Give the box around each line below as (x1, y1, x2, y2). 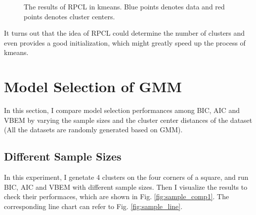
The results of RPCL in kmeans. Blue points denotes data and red (24, 1, 225, 11)
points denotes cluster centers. (24, 11, 115, 21)
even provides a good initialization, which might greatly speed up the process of (4, 37, 246, 48)
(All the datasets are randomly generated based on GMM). (4, 124, 183, 135)
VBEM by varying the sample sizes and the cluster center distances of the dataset (4, 114, 253, 125)
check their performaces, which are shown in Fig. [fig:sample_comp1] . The (4, 191, 229, 202)
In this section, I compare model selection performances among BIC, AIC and (4, 105, 240, 115)
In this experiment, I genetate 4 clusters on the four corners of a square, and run (4, 172, 249, 182)
